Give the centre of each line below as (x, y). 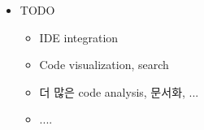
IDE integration (79, 37)
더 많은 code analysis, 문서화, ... (119, 91)
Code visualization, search (104, 65)
